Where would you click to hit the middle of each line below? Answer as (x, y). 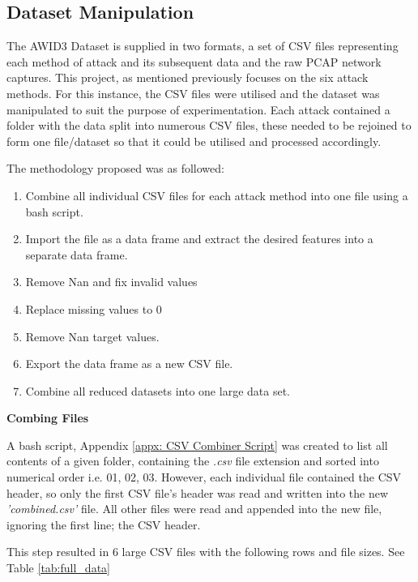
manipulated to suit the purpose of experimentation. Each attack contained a (198, 109)
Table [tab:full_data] (58, 568)
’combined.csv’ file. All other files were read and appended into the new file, (194, 509)
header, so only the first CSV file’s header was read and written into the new (198, 492)
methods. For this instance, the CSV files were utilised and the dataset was (193, 93)
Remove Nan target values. (92, 336)
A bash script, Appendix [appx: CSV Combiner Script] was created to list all (197, 445)
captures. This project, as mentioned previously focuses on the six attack (188, 77)
